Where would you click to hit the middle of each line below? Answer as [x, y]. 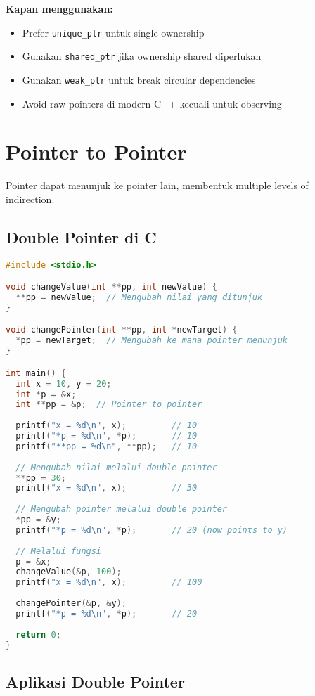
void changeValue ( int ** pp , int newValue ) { [111, 287]
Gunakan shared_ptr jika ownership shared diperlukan [142, 56]
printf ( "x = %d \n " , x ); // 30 [107, 488]
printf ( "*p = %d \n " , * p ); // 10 [107, 436]
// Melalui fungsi [59, 551]
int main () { [36, 373]
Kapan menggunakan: [59, 8]
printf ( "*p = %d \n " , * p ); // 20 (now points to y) [152, 530]
